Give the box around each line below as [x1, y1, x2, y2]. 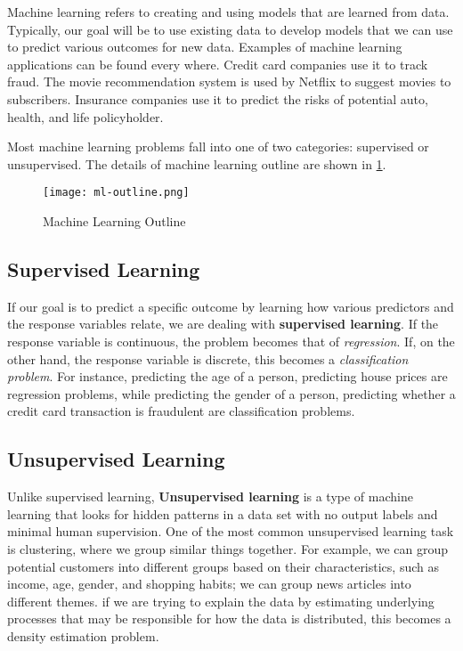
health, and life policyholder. [7, 107, 164, 126]
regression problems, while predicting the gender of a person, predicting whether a [7, 384, 456, 403]
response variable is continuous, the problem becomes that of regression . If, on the [7, 331, 455, 350]
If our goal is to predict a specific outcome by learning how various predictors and [7, 297, 454, 315]
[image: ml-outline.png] [43, 186, 190, 199]
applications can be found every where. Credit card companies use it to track [7, 54, 428, 73]
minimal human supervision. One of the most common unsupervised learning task [7, 522, 454, 541]
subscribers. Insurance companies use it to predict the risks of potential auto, [7, 89, 428, 108]
